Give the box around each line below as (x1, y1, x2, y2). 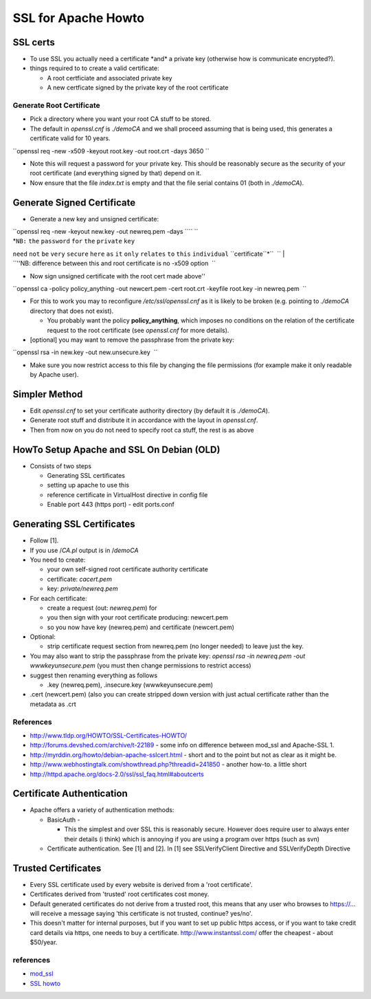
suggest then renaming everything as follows (30, 671, 158, 679)
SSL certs (12, 36, 55, 48)
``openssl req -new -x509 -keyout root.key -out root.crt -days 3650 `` (12, 146, 210, 155)
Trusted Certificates (12, 862, 102, 874)
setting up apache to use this (47, 481, 130, 490)
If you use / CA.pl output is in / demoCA (30, 546, 139, 554)
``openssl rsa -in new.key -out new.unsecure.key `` (12, 348, 158, 357)
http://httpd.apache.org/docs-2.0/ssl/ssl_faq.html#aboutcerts (30, 770, 204, 778)
